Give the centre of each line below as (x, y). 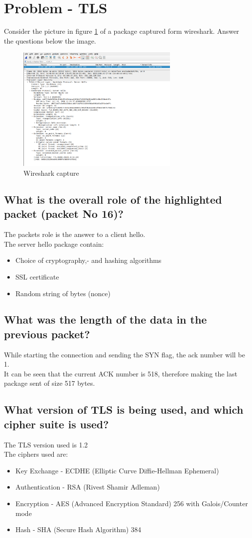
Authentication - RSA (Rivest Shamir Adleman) (88, 487)
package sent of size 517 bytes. (50, 383)
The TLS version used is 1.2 (46, 444)
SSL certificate (37, 276)
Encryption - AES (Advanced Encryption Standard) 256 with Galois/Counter (132, 503)
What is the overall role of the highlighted (113, 199)
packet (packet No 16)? (64, 214)
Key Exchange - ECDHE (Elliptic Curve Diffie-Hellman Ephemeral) (117, 470)
